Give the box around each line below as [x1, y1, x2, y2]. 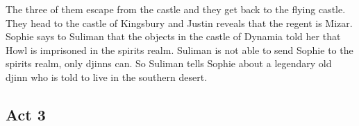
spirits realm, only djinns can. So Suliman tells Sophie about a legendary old [6, 56, 332, 71]
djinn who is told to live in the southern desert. [6, 69, 208, 84]
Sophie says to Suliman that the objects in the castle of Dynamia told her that [6, 29, 341, 44]
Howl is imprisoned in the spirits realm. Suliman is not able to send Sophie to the [6, 42, 353, 57]
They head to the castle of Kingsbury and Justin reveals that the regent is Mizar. [6, 15, 353, 30]
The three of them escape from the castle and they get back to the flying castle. [6, 2, 346, 16]
